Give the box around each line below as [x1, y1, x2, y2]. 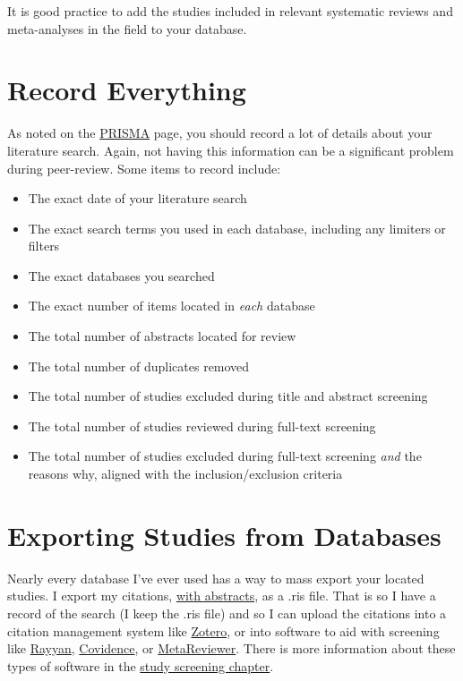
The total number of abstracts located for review [28, 327, 296, 345]
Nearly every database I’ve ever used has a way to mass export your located [7, 568, 424, 587]
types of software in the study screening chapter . [7, 656, 274, 675]
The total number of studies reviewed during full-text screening [28, 416, 376, 435]
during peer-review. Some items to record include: [7, 158, 281, 177]
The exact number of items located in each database [28, 296, 315, 315]
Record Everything [7, 72, 246, 108]
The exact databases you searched [28, 266, 215, 285]
